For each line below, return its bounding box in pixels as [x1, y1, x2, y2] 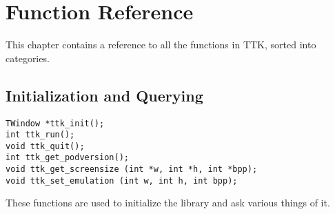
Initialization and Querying [6, 84, 203, 106]
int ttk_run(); [6, 130, 75, 140]
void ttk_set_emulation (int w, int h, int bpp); [6, 175, 238, 186]
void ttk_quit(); [6, 141, 85, 151]
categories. [6, 50, 50, 65]
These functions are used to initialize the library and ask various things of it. [6, 195, 330, 210]
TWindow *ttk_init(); [6, 118, 105, 128]
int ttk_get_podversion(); [6, 153, 129, 163]
